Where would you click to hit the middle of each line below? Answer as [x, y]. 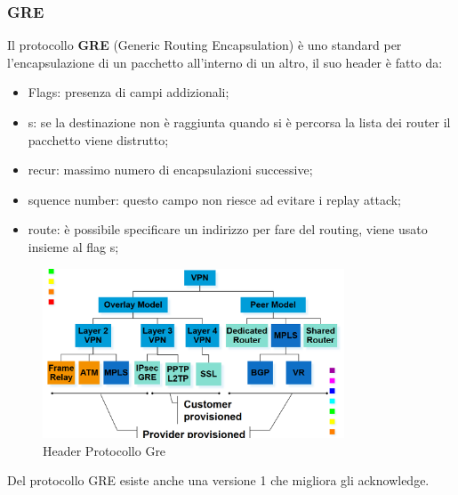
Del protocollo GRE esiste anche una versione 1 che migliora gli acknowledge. [218, 480]
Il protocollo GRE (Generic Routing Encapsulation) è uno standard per [205, 45]
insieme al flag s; [73, 246]
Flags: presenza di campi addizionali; [129, 92]
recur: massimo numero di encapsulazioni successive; [170, 170]
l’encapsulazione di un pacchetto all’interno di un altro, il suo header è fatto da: [225, 62]
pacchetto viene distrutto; [98, 139]
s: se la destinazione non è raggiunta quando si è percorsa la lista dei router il [239, 122]
